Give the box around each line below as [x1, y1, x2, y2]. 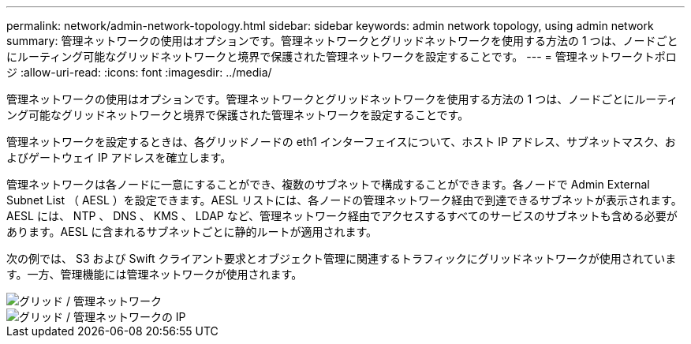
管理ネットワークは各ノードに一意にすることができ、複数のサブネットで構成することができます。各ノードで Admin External [6, 178, 650, 191]
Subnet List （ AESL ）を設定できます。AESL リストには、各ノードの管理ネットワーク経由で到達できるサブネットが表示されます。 [6, 193, 682, 207]
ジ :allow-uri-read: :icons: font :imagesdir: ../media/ [6, 65, 272, 79]
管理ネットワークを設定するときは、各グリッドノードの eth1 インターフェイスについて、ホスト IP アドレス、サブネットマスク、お [6, 135, 676, 148]
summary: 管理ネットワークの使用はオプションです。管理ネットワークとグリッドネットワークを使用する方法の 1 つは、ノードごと [6, 34, 678, 47]
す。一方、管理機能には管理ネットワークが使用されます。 [6, 267, 303, 281]
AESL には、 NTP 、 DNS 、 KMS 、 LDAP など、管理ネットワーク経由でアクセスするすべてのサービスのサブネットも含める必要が [6, 209, 678, 222]
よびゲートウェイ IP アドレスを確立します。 [6, 151, 232, 164]
